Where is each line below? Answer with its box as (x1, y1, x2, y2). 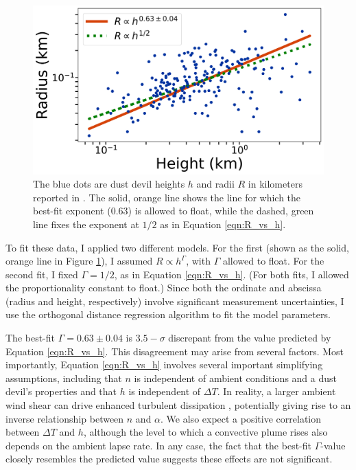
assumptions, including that (5, 370, 122, 385)
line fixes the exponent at (33, 216, 139, 231)
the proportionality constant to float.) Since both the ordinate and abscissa (5, 280, 322, 295)
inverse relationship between (5, 411, 124, 425)
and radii (196, 177, 235, 191)
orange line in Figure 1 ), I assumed (5, 254, 153, 268)
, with (186, 254, 211, 268)
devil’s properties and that (5, 384, 117, 399)
